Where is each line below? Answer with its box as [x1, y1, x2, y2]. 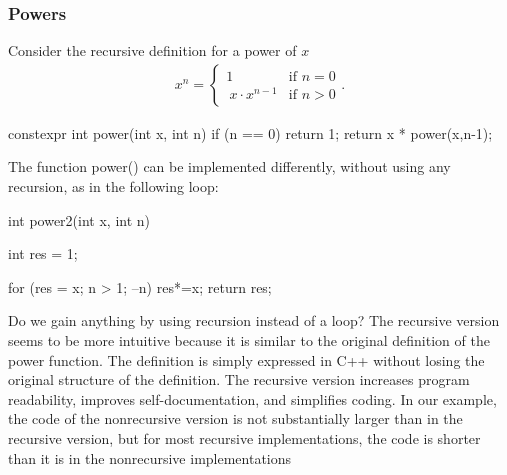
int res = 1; [8, 243, 78, 264]
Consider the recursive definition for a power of [8, 40, 297, 61]
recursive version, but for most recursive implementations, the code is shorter [8, 427, 481, 448]
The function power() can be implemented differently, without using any [8, 156, 451, 177]
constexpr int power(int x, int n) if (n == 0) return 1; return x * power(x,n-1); [8, 122, 493, 143]
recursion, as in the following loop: [8, 176, 219, 197]
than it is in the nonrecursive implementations [8, 447, 292, 468]
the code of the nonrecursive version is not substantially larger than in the [8, 408, 463, 429]
